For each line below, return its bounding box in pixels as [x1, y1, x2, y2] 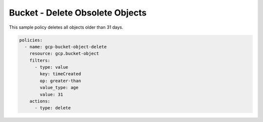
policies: [19, 37, 43, 43]
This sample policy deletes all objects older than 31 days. [9, 24, 124, 30]
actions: [29, 99, 51, 104]
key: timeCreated [39, 71, 81, 77]
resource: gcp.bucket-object [29, 51, 99, 56]
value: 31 [39, 91, 63, 97]
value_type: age [39, 85, 79, 90]
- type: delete [35, 105, 71, 111]
